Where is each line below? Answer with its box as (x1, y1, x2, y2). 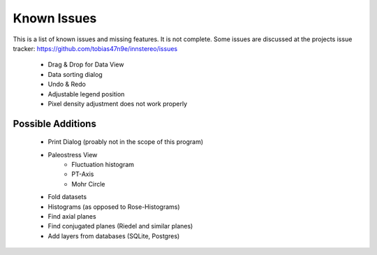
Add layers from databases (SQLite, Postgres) (47, 231, 180, 240)
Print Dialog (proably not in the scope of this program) (47, 138, 204, 146)
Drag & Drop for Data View (47, 60, 124, 69)
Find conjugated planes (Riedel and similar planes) (47, 222, 193, 231)
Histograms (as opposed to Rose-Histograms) (47, 203, 181, 211)
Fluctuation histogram (71, 161, 135, 169)
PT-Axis (71, 170, 94, 178)
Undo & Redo (47, 80, 87, 89)
